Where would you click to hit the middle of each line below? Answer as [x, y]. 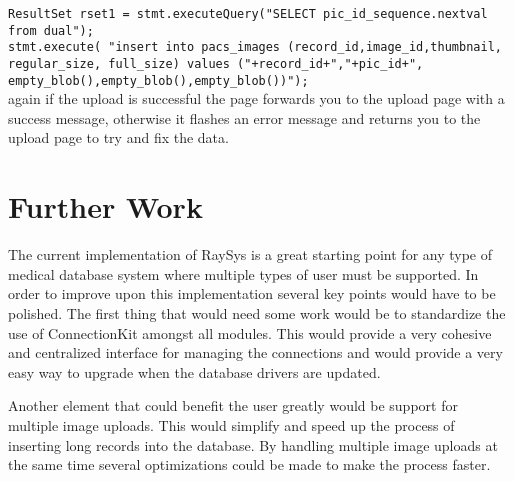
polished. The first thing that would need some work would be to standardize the [257, 312]
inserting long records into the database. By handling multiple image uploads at [253, 444]
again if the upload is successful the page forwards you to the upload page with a [256, 98]
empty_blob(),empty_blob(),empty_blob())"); [158, 80]
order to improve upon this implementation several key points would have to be [252, 293]
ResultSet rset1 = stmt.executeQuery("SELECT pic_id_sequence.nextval [248, 14]
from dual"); [51, 30]
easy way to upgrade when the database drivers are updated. [194, 371]
